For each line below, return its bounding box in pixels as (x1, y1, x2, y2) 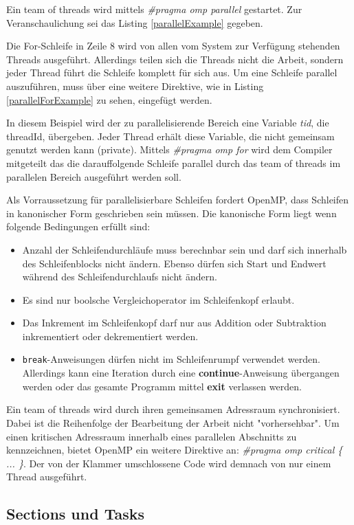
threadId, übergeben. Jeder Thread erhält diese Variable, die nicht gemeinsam (6, 129, 335, 143)
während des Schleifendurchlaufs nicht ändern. (22, 269, 217, 284)
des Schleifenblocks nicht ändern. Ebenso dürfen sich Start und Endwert (22, 256, 327, 270)
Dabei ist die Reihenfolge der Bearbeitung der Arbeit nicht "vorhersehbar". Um (6, 415, 340, 429)
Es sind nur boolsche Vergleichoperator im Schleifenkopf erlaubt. (22, 292, 295, 306)
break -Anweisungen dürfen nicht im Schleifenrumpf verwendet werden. (22, 352, 320, 366)
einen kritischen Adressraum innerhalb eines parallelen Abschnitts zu (6, 429, 297, 443)
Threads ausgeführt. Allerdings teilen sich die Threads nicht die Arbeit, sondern (6, 52, 344, 66)
